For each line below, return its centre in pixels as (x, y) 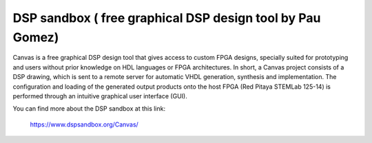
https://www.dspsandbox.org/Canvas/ (84, 124)
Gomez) (36, 37)
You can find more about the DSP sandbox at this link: (89, 109)
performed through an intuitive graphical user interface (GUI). (100, 96)
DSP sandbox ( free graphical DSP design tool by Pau (167, 18)
